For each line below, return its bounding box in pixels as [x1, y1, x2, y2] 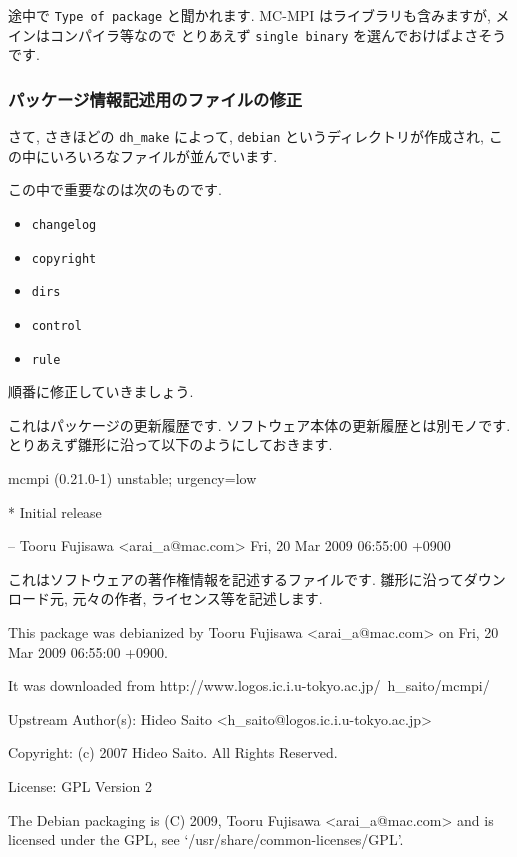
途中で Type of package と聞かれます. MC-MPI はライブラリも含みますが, [8, 5, 491, 25]
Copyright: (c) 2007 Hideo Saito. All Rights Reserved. [8, 742, 338, 763]
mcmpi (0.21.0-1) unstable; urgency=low [8, 468, 257, 489]
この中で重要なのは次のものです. [8, 179, 222, 200]
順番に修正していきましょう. [8, 381, 194, 402]
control [31, 318, 82, 333]
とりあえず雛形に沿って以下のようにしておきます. [8, 434, 333, 455]
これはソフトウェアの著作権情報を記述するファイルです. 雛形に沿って [8, 568, 464, 589]
